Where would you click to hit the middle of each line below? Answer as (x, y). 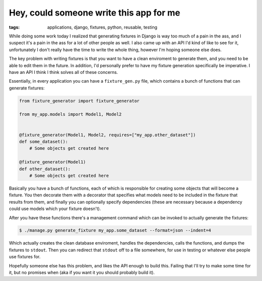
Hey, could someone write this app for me (95, 13)
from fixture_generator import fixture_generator (79, 101)
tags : (14, 27)
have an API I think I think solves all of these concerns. (64, 72)
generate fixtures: (27, 88)
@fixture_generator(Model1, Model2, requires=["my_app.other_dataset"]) (107, 135)
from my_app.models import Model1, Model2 (70, 114)
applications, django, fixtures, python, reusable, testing (102, 27)
